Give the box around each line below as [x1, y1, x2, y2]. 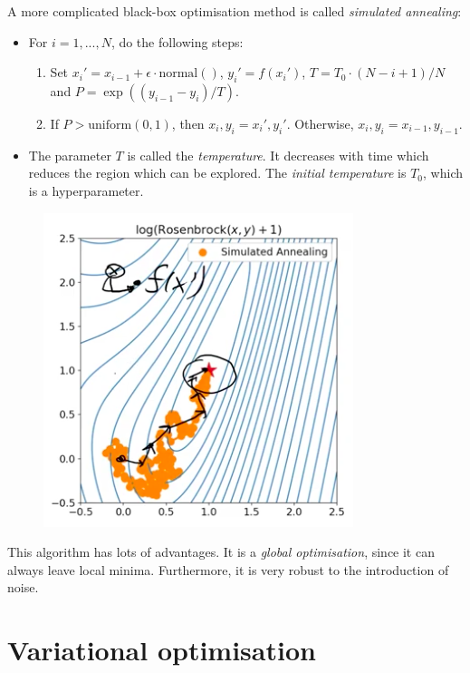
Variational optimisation [7, 631, 316, 668]
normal [158, 67, 198, 81]
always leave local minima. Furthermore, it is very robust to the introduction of [7, 560, 449, 579]
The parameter [28, 145, 111, 164]
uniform [88, 118, 132, 132]
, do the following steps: [110, 32, 244, 51]
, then [171, 113, 205, 132]
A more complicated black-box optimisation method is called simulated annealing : [7, 2, 462, 20]
